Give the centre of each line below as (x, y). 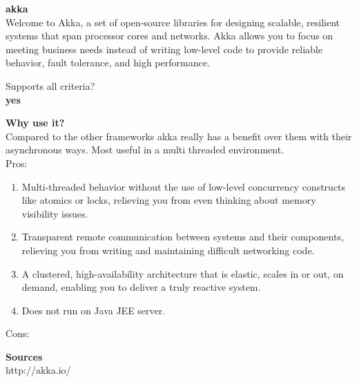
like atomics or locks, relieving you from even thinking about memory (169, 200)
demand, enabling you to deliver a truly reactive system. (141, 287)
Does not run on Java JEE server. (94, 310)
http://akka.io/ (38, 370)
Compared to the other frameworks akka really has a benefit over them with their (179, 136)
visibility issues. (55, 213)
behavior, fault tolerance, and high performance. (108, 63)
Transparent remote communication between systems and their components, (183, 237)
